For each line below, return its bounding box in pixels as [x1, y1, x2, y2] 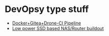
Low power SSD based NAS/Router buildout [12, 25, 104, 31]
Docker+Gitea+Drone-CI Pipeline [12, 20, 82, 26]
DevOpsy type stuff [5, 3, 89, 15]
